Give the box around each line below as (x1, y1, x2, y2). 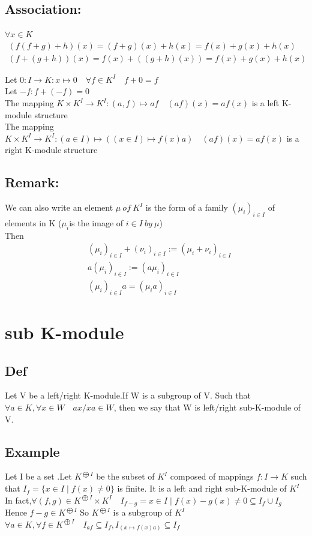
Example (5, 442, 60, 460)
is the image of (69, 217, 124, 229)
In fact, (5, 493, 32, 506)
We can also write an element (5, 201, 113, 214)
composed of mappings (170, 470, 254, 483)
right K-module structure (5, 143, 98, 156)
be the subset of (96, 470, 155, 483)
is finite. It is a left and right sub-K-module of (117, 482, 287, 495)
